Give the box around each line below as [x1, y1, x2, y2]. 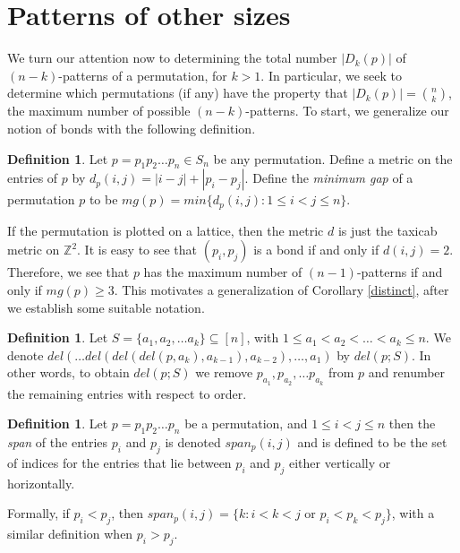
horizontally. [7, 473, 75, 492]
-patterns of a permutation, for [58, 65, 227, 84]
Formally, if [7, 504, 70, 523]
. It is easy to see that [77, 240, 198, 259]
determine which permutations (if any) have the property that [7, 83, 348, 102]
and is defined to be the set [297, 432, 447, 451]
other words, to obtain [7, 363, 130, 382]
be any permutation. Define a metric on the [213, 149, 453, 168]
